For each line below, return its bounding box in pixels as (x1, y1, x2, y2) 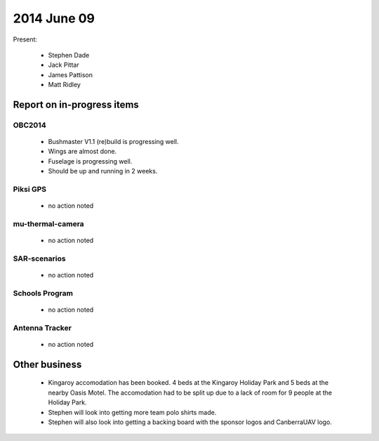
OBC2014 (13, 120, 46, 130)
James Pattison (48, 70, 93, 79)
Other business (13, 358, 82, 370)
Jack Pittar (48, 60, 80, 70)
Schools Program (13, 288, 74, 298)
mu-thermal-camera (13, 218, 84, 228)
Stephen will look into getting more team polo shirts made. (48, 408, 217, 416)
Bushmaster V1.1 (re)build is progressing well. (48, 138, 179, 146)
